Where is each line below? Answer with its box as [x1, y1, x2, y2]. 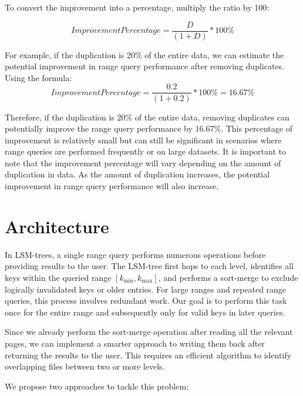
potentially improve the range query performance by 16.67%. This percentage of [5, 122, 292, 135]
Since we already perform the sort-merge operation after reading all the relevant [5, 325, 293, 338]
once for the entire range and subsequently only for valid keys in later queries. [5, 306, 285, 318]
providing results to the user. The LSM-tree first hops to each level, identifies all [5, 260, 294, 272]
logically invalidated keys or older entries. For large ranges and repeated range [5, 283, 287, 295]
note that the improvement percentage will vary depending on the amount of [5, 156, 281, 169]
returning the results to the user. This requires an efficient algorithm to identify [5, 348, 291, 361]
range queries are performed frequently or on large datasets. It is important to [5, 145, 286, 157]
